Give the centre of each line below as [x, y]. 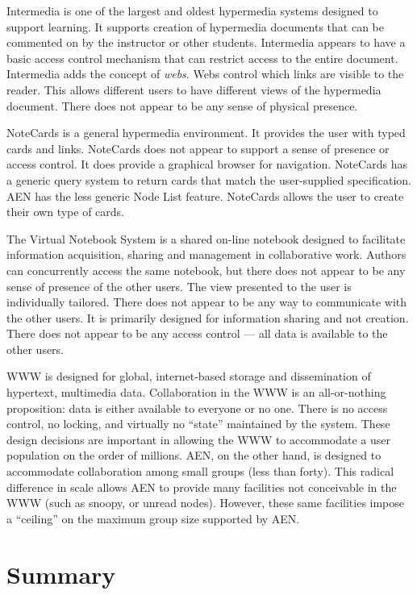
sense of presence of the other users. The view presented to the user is [179, 286]
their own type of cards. [65, 212]
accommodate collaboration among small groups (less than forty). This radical [200, 471]
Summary [61, 574]
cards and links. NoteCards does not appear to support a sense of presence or [198, 148]
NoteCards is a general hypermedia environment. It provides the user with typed [206, 133]
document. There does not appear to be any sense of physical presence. [182, 105]
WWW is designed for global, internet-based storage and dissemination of [189, 376]
